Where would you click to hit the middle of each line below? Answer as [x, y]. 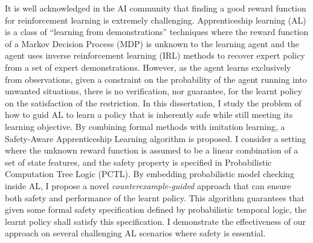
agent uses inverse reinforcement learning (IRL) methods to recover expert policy [155, 55]
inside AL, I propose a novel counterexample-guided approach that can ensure [148, 185]
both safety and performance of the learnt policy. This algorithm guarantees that [155, 197]
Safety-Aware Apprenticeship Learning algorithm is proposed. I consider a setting [156, 138]
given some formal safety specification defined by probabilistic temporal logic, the [156, 209]
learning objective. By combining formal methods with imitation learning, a [145, 126]
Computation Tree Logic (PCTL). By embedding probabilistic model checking [150, 174]
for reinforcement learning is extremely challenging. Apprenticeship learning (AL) [156, 20]
